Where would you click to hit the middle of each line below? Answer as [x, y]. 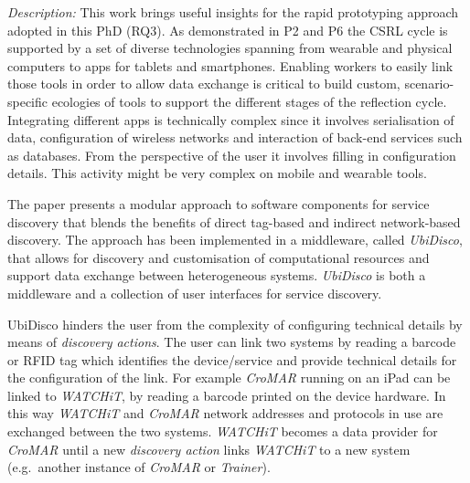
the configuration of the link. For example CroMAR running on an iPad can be [229, 378]
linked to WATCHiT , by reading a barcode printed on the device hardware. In [227, 395]
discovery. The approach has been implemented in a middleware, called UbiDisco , [235, 240]
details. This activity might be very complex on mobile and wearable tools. [217, 173]
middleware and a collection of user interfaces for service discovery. [195, 293]
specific [28, 101]
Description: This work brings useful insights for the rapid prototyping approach [233, 12]
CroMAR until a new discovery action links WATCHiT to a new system [209, 449]
